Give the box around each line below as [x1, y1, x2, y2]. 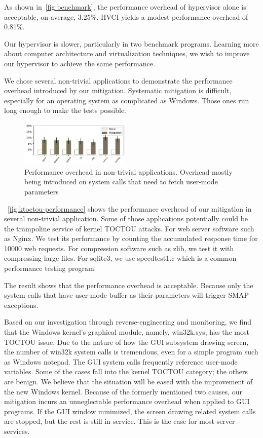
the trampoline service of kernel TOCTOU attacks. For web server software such [4, 223, 254, 233]
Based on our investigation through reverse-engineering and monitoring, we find [4, 316, 251, 327]
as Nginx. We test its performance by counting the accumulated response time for [4, 233, 258, 244]
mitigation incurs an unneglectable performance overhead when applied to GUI [4, 396, 250, 407]
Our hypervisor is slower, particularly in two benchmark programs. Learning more [4, 38, 259, 49]
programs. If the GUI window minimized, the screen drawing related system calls [4, 406, 256, 416]
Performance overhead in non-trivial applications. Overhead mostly [24, 166, 233, 177]
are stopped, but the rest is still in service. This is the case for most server [4, 416, 235, 426]
